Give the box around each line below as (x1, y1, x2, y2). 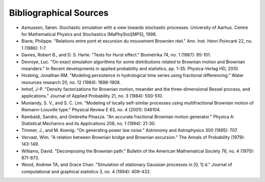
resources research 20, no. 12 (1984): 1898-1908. (21, 79, 121, 85)
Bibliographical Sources (9, 7, 109, 18)
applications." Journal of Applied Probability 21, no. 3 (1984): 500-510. (21, 93, 163, 99)
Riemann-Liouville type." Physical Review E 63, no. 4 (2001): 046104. (21, 107, 161, 113)
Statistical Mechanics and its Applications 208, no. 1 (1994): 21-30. (21, 121, 156, 127)
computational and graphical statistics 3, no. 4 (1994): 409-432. (21, 168, 151, 174)
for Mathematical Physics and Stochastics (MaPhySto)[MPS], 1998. (21, 31, 157, 37)
